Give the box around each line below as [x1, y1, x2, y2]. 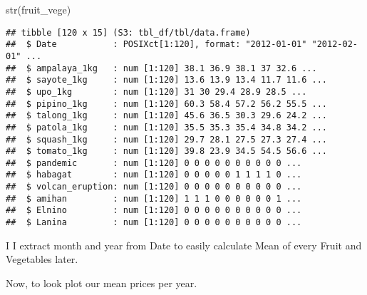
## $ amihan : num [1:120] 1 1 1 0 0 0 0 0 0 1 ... [6, 193, 302, 204]
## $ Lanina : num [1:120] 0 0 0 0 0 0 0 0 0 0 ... [6, 217, 302, 228]
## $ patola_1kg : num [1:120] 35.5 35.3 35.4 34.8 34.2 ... [6, 122, 328, 133]
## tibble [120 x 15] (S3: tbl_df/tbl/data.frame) [6, 27, 251, 38]
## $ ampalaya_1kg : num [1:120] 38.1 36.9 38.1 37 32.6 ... [6, 63, 317, 73]
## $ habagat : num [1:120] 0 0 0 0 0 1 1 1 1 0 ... [6, 170, 302, 180]
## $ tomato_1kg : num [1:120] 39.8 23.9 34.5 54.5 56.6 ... [6, 146, 328, 157]
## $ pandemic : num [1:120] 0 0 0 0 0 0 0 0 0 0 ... [6, 157, 302, 168]
